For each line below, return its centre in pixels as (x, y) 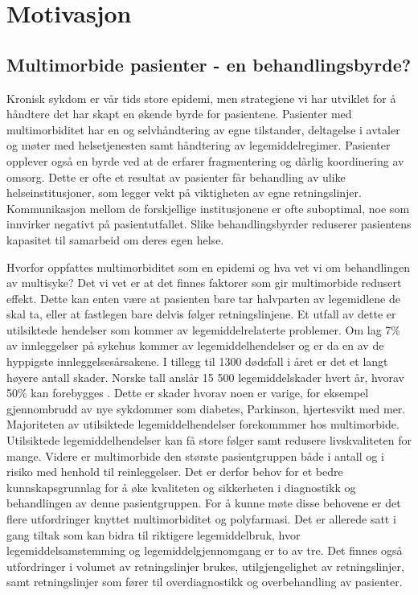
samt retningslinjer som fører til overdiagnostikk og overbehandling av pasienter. (205, 582)
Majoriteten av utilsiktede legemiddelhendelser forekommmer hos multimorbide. (203, 424)
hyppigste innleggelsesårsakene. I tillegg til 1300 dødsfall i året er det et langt (197, 361)
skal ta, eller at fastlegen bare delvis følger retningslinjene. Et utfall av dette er (201, 314)
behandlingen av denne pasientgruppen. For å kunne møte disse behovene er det (204, 503)
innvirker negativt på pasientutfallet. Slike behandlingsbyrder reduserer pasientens (209, 224)
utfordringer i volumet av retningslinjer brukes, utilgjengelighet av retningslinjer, (205, 566)
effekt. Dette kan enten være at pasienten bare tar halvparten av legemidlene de (203, 298)
